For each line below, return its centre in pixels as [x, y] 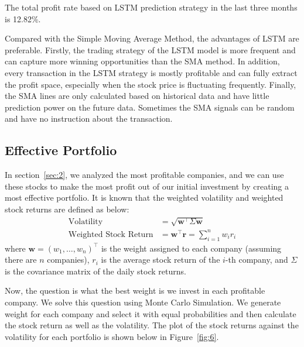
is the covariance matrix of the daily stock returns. [95, 271]
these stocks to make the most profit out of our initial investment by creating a [147, 186]
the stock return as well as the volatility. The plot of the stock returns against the [152, 325]
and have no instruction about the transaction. [89, 118]
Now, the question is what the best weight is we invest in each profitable [135, 291]
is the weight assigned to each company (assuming [191, 248]
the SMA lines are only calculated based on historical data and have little [137, 96]
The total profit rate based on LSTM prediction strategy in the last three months [151, 7]
